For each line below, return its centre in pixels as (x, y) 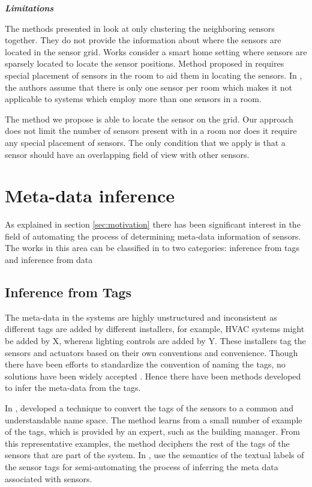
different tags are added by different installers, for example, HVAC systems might (155, 329)
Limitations (29, 8)
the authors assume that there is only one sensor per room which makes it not (149, 87)
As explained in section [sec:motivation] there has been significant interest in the (153, 224)
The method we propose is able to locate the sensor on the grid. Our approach (149, 119)
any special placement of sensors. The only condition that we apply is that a (145, 142)
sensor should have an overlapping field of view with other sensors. (127, 154)
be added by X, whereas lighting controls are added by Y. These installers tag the (155, 341)
